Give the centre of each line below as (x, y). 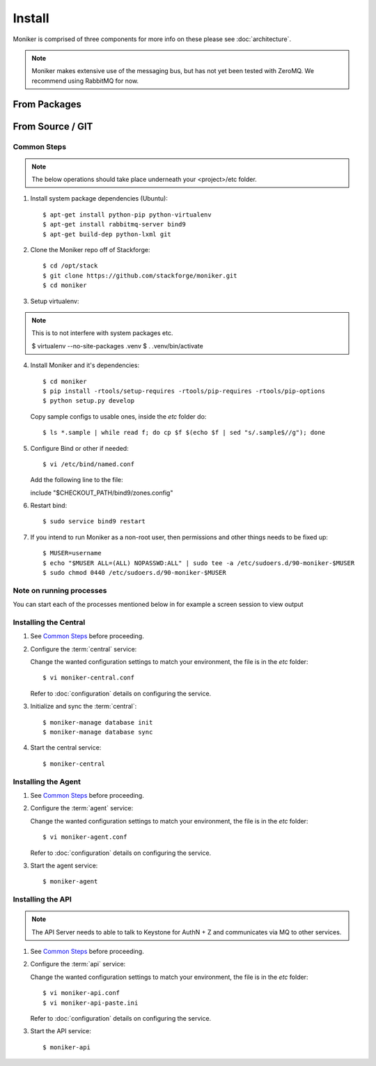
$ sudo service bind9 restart (94, 522)
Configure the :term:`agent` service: (82, 808)
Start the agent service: (64, 865)
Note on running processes (60, 590)
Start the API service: (61, 1031)
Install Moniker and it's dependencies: (85, 365)
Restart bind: (49, 506)
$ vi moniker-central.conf (89, 678)
